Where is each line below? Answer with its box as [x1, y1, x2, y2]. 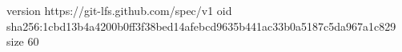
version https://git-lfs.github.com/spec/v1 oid [6, 2, 232, 18]
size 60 [6, 33, 39, 50]
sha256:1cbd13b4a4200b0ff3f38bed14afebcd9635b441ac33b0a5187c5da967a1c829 [6, 17, 396, 34]
